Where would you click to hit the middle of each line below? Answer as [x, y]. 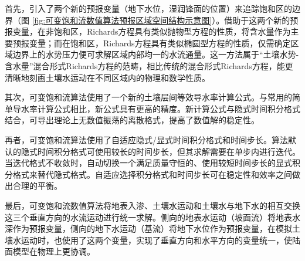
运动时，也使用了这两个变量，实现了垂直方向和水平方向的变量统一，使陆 [160, 240]
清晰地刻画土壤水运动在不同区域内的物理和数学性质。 [107, 77]
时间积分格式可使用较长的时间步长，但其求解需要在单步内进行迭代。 [169, 151]
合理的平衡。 [37, 186]
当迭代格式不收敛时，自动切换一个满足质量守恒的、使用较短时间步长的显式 [148, 163]
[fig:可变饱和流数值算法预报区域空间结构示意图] [122, 20]
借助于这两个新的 [257, 20]
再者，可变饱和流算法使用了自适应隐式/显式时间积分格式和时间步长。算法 [146, 139]
